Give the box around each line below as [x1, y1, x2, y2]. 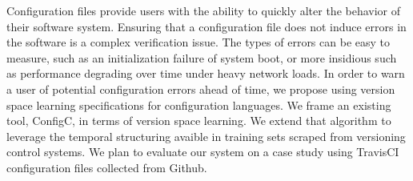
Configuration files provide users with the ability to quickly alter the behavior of [6, 2, 401, 18]
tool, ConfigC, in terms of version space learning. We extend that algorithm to [6, 112, 391, 129]
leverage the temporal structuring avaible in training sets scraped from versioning [6, 127, 406, 144]
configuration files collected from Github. [6, 159, 207, 175]
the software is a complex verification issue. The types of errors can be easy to [6, 34, 390, 50]
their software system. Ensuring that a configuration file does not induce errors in [6, 18, 407, 34]
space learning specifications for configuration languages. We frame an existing [6, 96, 391, 113]
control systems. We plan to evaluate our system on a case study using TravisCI [6, 143, 399, 160]
